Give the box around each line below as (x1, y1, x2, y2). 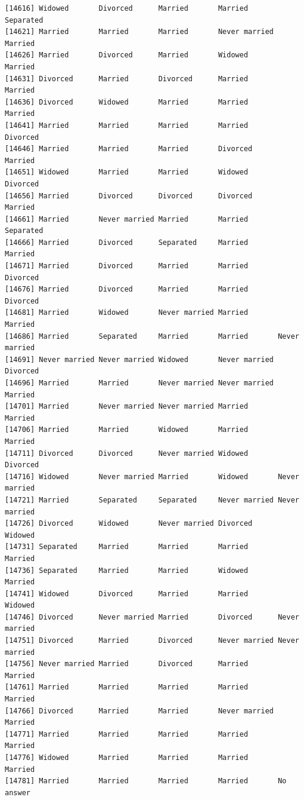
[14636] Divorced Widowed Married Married (5, 97, 249, 106)
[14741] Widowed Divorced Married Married (5, 589, 249, 598)
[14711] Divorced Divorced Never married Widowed (5, 449, 249, 458)
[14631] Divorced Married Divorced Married (5, 74, 249, 83)
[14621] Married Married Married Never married (5, 27, 274, 36)
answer (5, 788, 30, 797)
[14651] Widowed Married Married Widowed (5, 168, 249, 177)
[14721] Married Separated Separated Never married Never (5, 495, 299, 504)
